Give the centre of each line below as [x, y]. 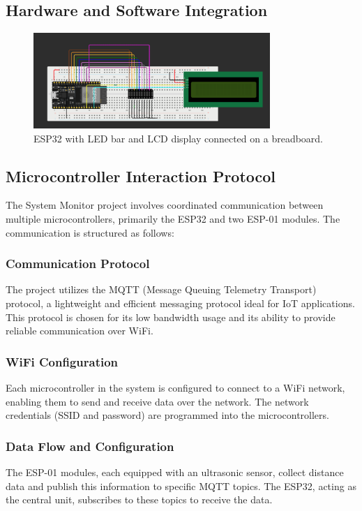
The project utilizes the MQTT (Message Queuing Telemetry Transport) [161, 289]
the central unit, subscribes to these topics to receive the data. [139, 499]
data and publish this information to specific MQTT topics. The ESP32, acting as [181, 486]
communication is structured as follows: [90, 232]
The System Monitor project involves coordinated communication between [165, 205]
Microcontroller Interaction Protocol [141, 176]
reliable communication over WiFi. [80, 331]
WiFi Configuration [62, 361]
